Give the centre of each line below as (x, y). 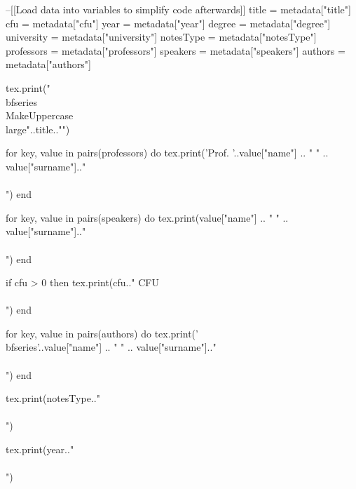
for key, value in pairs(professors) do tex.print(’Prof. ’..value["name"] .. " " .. (167, 153)
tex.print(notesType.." (53, 398)
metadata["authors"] (48, 64)
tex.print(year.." (40, 449)
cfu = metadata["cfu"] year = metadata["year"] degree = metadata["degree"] (168, 23)
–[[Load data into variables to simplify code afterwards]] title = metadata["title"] (178, 9)
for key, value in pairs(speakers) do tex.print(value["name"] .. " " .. (147, 217)
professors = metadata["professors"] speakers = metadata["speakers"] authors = (176, 50)
